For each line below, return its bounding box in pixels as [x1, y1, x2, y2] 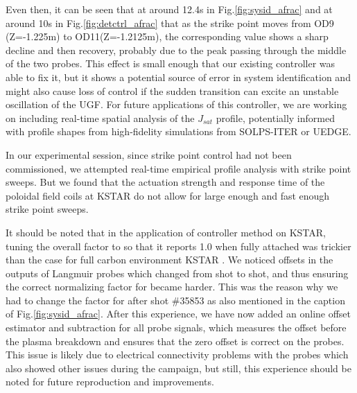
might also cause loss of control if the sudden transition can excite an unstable [6, 83, 339, 98]
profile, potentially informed [216, 110, 335, 125]
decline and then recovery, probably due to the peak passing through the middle [6, 42, 347, 57]
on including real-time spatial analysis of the [6, 110, 195, 125]
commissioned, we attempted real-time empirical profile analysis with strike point [6, 161, 351, 175]
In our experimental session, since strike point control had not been [6, 147, 292, 161]
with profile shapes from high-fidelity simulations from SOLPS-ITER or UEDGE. [6, 124, 351, 139]
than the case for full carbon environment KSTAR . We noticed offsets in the [6, 252, 333, 267]
